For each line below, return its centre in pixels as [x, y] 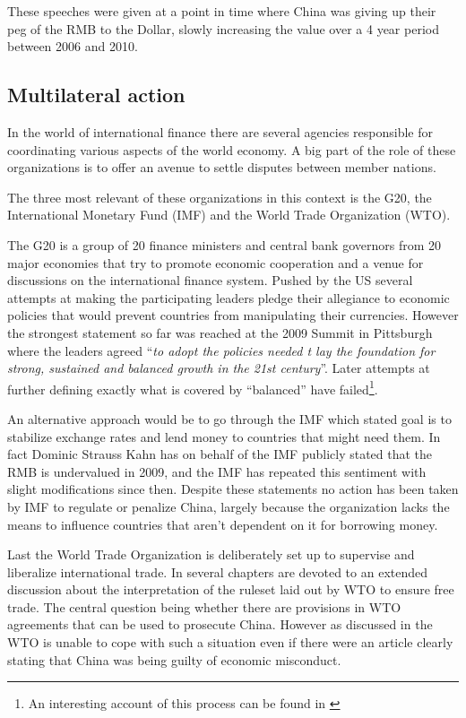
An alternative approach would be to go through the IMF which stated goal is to [229, 418]
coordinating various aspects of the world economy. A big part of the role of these [232, 149]
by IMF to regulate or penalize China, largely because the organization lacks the [229, 506]
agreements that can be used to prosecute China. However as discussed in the [220, 624]
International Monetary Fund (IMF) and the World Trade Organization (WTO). [229, 215]
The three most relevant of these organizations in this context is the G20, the [220, 197]
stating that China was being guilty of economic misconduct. [174, 659]
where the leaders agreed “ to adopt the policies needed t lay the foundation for [221, 350]
